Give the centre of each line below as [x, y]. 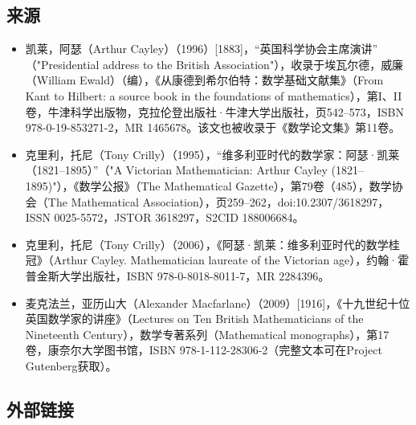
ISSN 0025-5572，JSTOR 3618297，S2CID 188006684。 [165, 217]
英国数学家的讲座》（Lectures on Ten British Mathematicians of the [194, 319]
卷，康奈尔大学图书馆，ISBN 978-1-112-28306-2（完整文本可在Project [204, 350]
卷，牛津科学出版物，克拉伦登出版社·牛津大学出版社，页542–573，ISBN [214, 111]
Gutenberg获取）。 [71, 365]
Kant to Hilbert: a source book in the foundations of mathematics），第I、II [214, 95]
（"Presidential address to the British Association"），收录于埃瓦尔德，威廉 [214, 64]
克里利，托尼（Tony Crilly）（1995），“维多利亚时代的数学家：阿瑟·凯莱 [212, 154]
